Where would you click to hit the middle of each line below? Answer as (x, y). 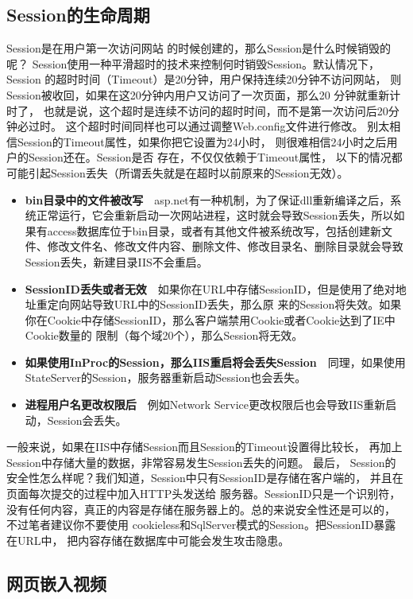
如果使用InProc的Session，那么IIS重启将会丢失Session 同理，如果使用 (215, 362)
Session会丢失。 (87, 420)
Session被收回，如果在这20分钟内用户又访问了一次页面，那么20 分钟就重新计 (204, 94)
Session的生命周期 (78, 15)
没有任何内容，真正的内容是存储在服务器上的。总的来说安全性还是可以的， (201, 509)
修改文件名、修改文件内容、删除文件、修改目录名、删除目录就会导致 (225, 246)
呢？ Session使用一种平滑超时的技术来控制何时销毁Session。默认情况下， (193, 63)
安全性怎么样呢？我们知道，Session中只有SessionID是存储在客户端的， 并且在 (205, 478)
